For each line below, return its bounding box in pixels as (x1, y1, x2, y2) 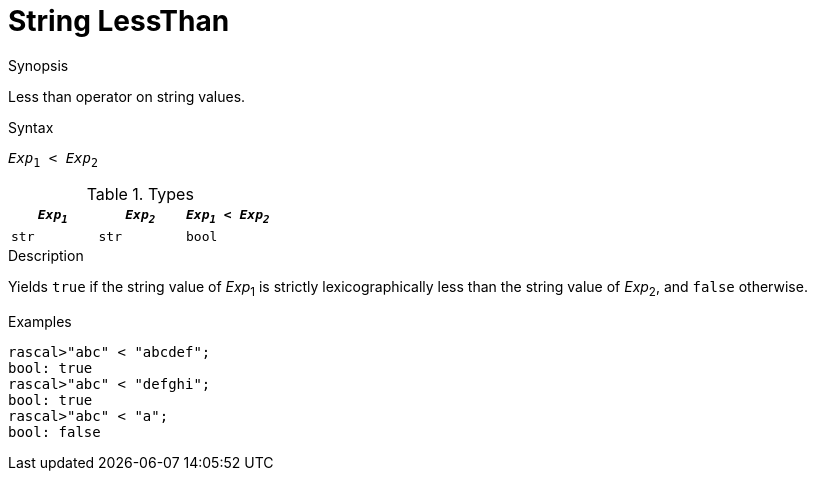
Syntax (8, 118, 54, 136)
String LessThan (8, 4, 230, 38)
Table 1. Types (86, 183, 194, 204)
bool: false (8, 423, 101, 440)
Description (8, 247, 84, 265)
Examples (8, 312, 72, 330)
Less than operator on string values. (8, 87, 246, 105)
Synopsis (8, 56, 69, 74)
